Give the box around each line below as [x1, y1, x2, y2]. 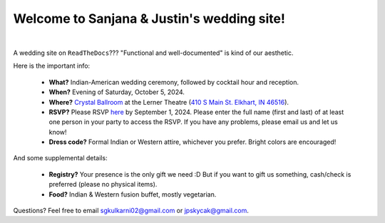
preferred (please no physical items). [48, 180, 158, 189]
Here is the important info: [13, 61, 91, 71]
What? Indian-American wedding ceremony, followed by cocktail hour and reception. [48, 78, 299, 86]
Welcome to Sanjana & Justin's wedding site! [13, 11, 285, 26]
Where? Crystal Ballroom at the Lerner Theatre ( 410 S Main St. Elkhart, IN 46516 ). [48, 98, 289, 106]
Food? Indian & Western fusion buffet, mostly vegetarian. [48, 190, 217, 199]
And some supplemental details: [13, 154, 108, 162]
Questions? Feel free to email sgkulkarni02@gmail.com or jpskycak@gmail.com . [13, 207, 250, 215]
